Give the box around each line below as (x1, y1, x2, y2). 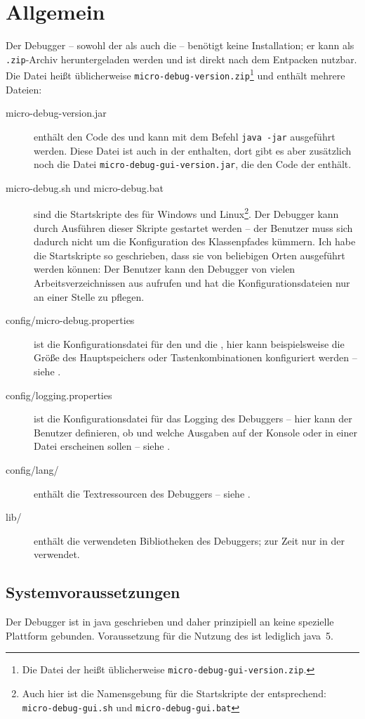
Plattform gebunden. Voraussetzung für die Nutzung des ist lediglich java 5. (6, 628, 333, 642)
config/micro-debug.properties (6, 313, 135, 328)
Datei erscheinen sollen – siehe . (34, 439, 171, 453)
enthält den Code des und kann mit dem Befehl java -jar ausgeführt (34, 129, 336, 143)
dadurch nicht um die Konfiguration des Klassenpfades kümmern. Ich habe (34, 234, 356, 249)
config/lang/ (6, 462, 59, 477)
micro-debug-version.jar (6, 105, 107, 120)
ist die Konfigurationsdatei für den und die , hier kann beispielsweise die (34, 336, 345, 351)
